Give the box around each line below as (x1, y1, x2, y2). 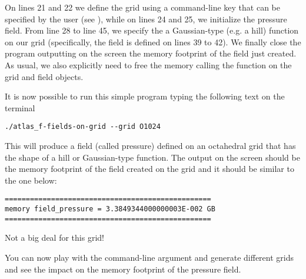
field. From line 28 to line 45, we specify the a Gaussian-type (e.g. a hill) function (5, 24, 299, 36)
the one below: (5, 174, 57, 186)
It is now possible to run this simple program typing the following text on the (5, 90, 285, 102)
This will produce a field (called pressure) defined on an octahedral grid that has (5, 139, 296, 151)
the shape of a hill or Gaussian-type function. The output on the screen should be (5, 151, 300, 163)
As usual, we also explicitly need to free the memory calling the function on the (5, 58, 292, 71)
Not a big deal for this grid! (5, 231, 104, 244)
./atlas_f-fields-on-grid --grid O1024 (5, 122, 161, 131)
